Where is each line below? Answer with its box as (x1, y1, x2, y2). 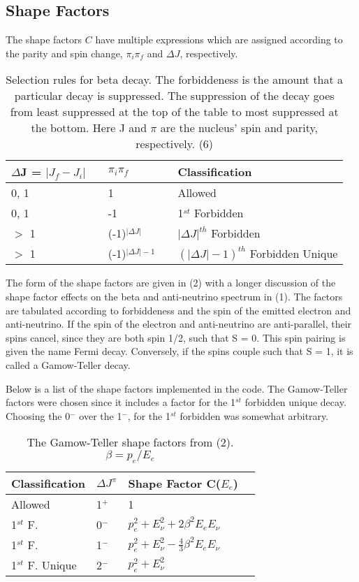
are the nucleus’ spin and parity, (160, 119, 318, 136)
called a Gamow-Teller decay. (6, 357, 131, 372)
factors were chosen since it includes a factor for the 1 (6, 395, 236, 409)
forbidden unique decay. (244, 395, 346, 409)
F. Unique (27, 556, 77, 573)
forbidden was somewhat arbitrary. (179, 408, 329, 423)
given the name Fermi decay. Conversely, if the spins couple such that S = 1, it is (6, 344, 353, 358)
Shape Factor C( (128, 474, 221, 491)
